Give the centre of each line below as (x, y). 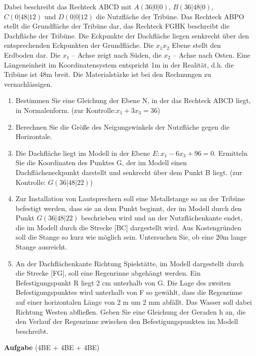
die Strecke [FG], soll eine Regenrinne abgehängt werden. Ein (108, 273)
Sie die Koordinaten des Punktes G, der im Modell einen (101, 162)
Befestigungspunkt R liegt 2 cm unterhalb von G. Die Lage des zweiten (123, 282)
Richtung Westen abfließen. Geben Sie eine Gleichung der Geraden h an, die (130, 311)
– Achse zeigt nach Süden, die (117, 54)
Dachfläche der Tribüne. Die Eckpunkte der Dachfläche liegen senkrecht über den (127, 35)
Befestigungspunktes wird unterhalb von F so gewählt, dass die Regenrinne (129, 292)
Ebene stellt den (196, 45)
